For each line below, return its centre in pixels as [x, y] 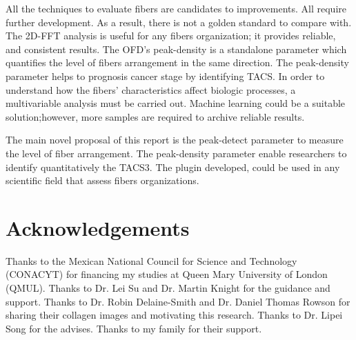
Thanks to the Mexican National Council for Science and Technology [151, 260]
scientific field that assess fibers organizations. [102, 180]
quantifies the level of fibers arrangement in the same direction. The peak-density [177, 62]
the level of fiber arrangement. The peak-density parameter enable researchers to [176, 153]
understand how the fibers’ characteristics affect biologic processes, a [151, 89]
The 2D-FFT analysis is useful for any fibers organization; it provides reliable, [171, 36]
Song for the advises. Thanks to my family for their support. [134, 328]
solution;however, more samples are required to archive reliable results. [155, 116]
